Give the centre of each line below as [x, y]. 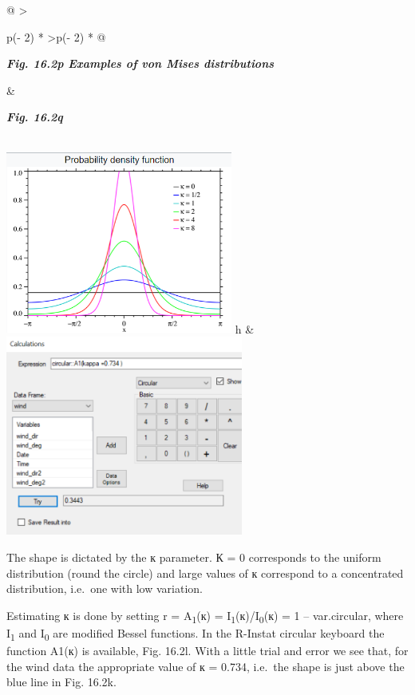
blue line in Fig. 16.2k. [61, 682]
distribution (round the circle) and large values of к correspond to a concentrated [205, 573]
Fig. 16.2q [35, 117]
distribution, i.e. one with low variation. [105, 588]
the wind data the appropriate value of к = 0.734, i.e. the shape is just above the [206, 666]
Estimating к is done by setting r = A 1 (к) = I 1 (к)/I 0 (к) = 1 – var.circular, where [205, 616]
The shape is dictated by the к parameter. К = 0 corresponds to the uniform [194, 557]
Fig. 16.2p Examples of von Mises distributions [140, 63]
